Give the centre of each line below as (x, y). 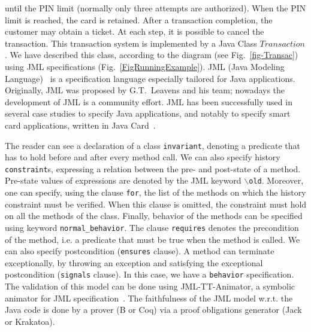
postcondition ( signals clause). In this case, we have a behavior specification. (150, 274)
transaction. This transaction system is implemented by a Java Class (131, 43)
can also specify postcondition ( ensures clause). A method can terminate (140, 251)
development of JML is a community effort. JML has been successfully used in (149, 101)
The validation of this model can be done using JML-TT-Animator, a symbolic (150, 286)
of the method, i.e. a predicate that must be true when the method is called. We (153, 239)
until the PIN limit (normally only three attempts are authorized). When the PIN (155, 8)
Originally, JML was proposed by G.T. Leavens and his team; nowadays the (145, 90)
